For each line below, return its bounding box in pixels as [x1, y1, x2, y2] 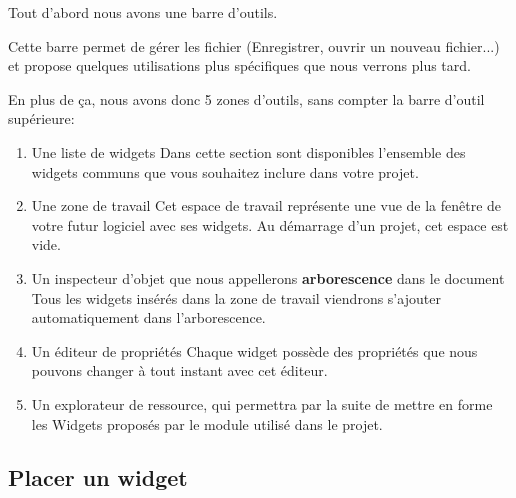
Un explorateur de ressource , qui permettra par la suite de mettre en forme [31, 393, 493, 414]
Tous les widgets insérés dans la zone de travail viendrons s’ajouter [31, 287, 441, 308]
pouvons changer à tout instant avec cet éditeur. [31, 360, 328, 381]
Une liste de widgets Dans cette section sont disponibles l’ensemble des [31, 141, 466, 162]
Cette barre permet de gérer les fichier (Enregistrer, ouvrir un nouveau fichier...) [8, 35, 500, 56]
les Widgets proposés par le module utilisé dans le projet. [31, 413, 383, 434]
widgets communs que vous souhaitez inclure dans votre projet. [31, 161, 419, 182]
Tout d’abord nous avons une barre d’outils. [8, 2, 278, 22]
